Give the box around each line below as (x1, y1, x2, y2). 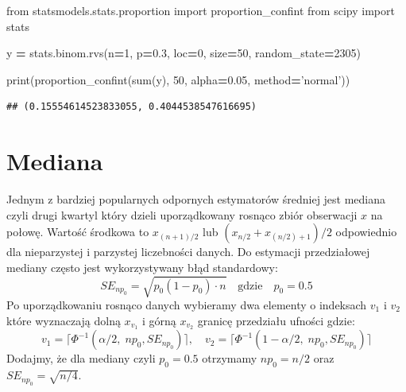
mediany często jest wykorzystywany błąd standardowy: (6, 258, 278, 275)
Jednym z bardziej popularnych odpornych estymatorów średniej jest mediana (6, 191, 386, 208)
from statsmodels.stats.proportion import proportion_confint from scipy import (6, 2, 395, 18)
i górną (141, 312, 176, 328)
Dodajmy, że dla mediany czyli (6, 350, 156, 367)
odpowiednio (335, 223, 397, 240)
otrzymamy (202, 350, 257, 367)
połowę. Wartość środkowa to (6, 223, 149, 240)
